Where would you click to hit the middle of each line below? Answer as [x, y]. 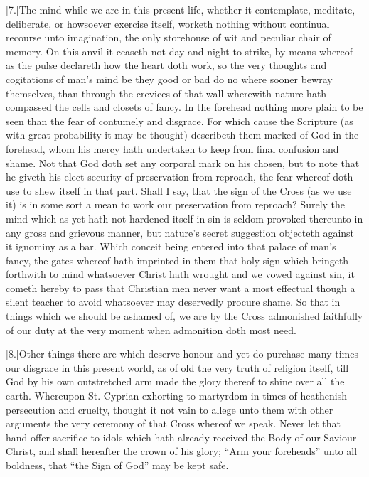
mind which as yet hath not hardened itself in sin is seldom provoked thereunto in [184, 218]
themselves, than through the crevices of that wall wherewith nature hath [166, 93]
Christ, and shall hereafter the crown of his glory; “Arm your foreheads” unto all [182, 451]
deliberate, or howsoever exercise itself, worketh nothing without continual [168, 23]
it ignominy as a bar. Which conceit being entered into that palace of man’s [171, 246]
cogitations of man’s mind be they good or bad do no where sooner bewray [169, 79]
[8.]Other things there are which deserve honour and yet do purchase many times [182, 354]
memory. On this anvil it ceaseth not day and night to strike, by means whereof [180, 51]
